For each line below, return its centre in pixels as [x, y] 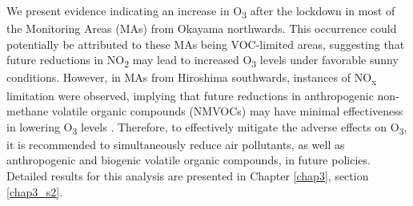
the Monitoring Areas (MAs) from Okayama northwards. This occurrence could [202, 28]
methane [28, 111]
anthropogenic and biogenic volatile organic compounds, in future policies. [188, 160]
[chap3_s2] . [35, 191]
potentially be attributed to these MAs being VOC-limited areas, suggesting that [206, 44]
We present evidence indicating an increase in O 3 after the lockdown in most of [201, 12]
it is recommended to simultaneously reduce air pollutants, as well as [176, 144]
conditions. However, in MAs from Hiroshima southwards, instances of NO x [192, 79]
